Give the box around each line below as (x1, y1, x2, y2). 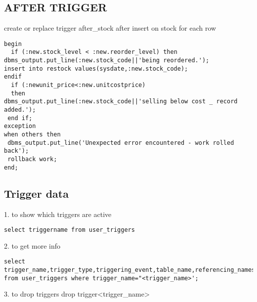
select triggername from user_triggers (4, 226, 135, 234)
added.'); (4, 106, 36, 114)
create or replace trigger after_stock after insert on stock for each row (4, 23, 216, 33)
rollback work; (7, 155, 57, 163)
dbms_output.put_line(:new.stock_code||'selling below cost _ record (4, 98, 238, 105)
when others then (4, 131, 61, 138)
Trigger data (4, 185, 69, 201)
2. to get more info (4, 240, 60, 251)
